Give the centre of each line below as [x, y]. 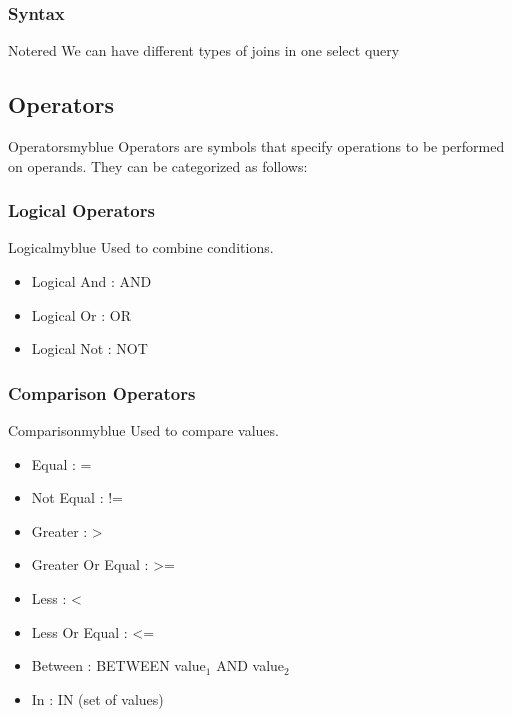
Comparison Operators [102, 392]
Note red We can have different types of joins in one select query [204, 50]
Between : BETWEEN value [118, 665]
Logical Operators [81, 210]
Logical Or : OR [81, 314]
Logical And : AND [91, 281]
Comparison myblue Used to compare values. [143, 430]
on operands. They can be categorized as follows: [158, 165]
